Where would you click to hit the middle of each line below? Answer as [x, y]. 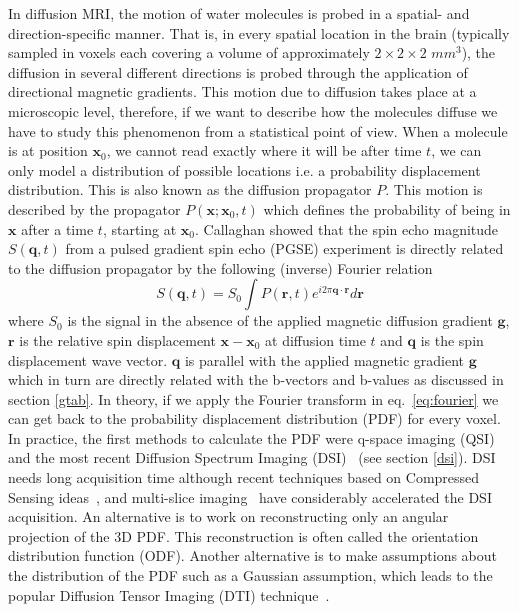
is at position [48, 150]
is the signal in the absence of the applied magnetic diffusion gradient [280, 320]
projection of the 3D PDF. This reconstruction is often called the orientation [243, 535]
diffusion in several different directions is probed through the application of [238, 71]
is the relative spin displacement [117, 339]
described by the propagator [94, 208]
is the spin [452, 339]
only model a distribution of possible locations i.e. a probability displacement [244, 169]
